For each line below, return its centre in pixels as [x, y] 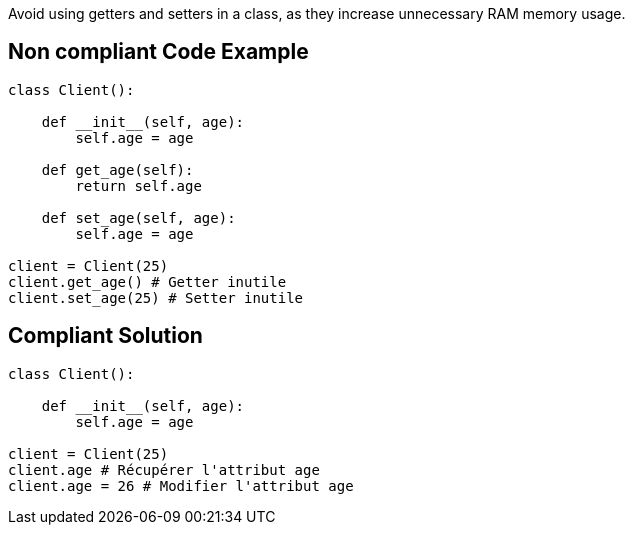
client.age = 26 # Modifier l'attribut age [181, 485]
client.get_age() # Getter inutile [147, 281]
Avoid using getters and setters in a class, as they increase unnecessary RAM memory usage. [317, 13]
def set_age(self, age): [138, 217]
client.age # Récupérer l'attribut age [164, 469]
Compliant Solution [105, 336]
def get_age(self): [117, 169]
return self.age [138, 185]
